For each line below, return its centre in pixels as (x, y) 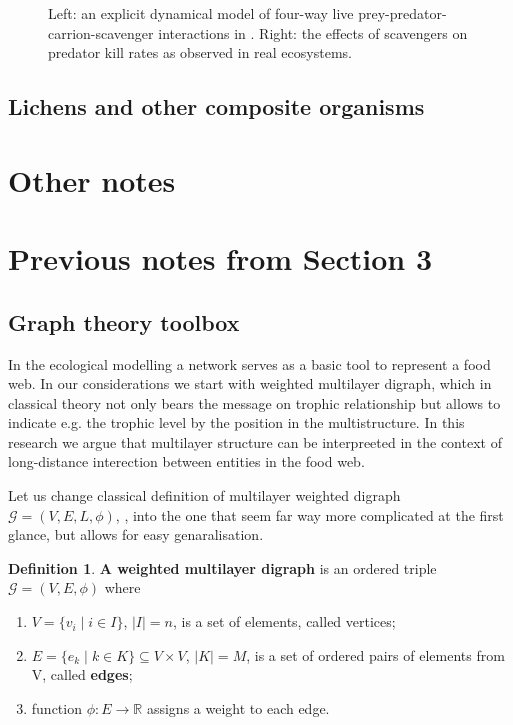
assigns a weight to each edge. (238, 707)
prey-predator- (402, 13)
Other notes (92, 179)
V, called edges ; (82, 674)
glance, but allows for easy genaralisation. (136, 534)
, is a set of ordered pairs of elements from (375, 654)
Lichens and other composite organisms (216, 106)
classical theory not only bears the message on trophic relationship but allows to (254, 402)
